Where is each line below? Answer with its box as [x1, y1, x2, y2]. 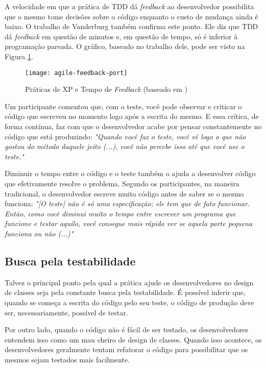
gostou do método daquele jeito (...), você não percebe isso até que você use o [5, 141, 245, 152]
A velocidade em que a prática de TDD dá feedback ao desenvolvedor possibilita [5, 1, 254, 11]
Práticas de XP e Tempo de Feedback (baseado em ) [25, 84, 187, 94]
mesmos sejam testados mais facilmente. [5, 354, 130, 364]
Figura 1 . [5, 51, 33, 61]
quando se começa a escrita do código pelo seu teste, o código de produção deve [5, 297, 254, 307]
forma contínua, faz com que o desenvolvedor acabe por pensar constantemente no [5, 121, 262, 131]
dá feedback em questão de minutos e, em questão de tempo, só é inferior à [5, 31, 238, 41]
